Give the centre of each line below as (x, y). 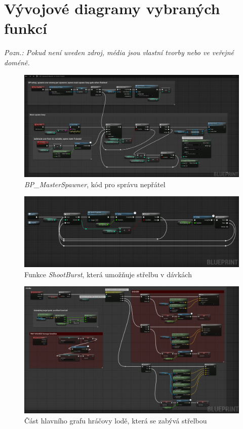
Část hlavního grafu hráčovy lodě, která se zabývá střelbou (116, 420)
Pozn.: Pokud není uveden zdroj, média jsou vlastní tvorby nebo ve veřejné (119, 52)
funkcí (26, 28)
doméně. (17, 62)
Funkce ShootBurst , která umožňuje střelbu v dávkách (108, 274)
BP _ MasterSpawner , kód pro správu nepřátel (95, 184)
